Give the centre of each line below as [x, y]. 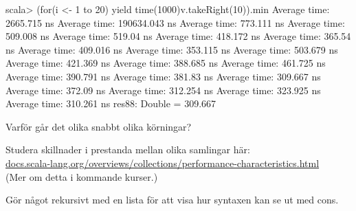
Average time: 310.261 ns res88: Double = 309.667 [111, 103]
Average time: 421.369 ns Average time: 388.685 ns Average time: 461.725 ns [166, 63]
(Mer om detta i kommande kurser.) [82, 176]
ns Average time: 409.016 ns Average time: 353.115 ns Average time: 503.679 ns [172, 49]
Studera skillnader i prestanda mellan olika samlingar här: [128, 149]
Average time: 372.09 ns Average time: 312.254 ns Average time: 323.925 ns [163, 90]
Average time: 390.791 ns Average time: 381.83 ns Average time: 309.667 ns [163, 76]
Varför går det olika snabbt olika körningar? [99, 126]
